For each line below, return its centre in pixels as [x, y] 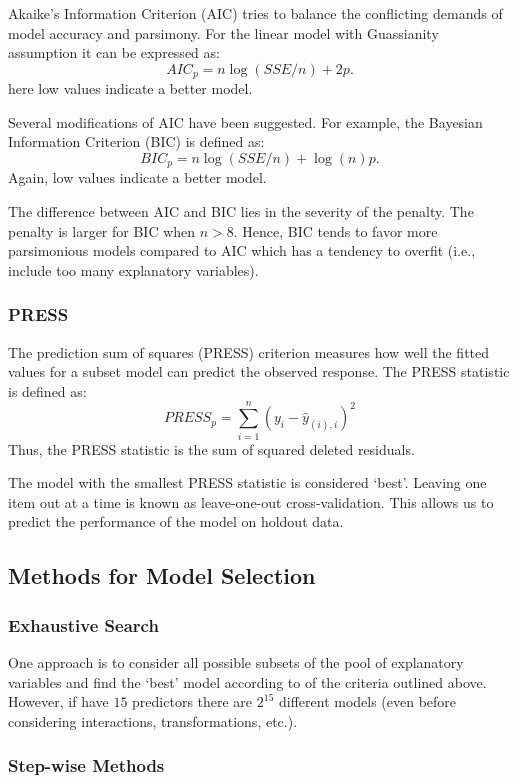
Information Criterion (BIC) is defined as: [136, 141]
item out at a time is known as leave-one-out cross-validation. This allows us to [251, 501]
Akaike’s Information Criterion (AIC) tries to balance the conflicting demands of [255, 13]
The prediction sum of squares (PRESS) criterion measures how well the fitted [249, 351]
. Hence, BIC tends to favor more [335, 230]
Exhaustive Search [83, 624]
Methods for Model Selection [162, 575]
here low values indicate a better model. [130, 88]
